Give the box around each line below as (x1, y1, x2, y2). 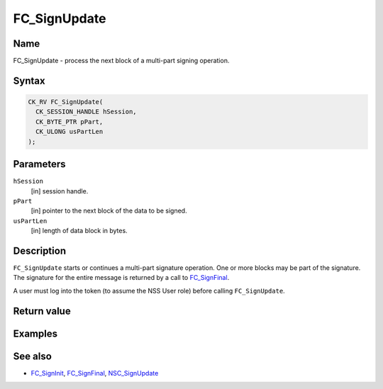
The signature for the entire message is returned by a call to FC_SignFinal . (13, 274, 230, 282)
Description (13, 244, 67, 256)
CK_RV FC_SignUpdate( (28, 98, 104, 106)
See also (13, 350, 52, 362)
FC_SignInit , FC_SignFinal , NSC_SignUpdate (30, 368, 159, 377)
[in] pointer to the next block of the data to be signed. (30, 206, 187, 215)
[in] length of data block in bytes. (30, 227, 128, 235)
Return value (13, 305, 71, 317)
